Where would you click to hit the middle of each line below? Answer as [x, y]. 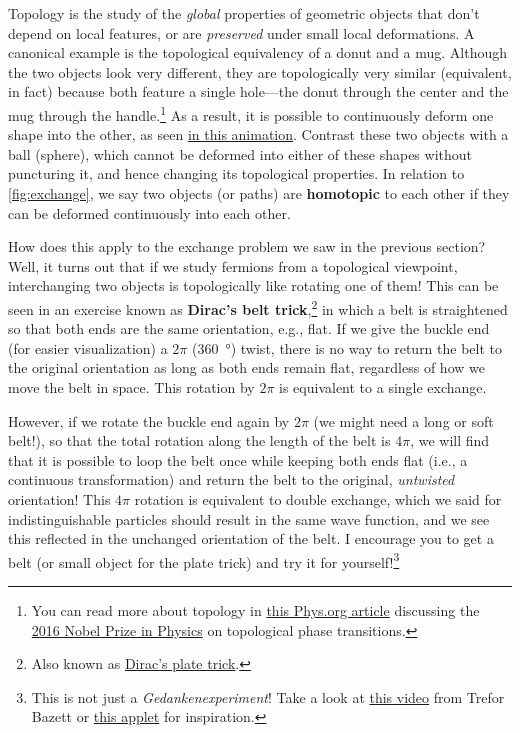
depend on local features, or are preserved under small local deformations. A [241, 32]
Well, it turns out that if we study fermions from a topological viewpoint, [233, 265]
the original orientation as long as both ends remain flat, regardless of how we [246, 367]
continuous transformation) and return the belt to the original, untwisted [231, 479]
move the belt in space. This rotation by [131, 387]
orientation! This [59, 498]
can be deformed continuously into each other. [149, 212]
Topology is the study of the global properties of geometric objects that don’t [244, 13]
